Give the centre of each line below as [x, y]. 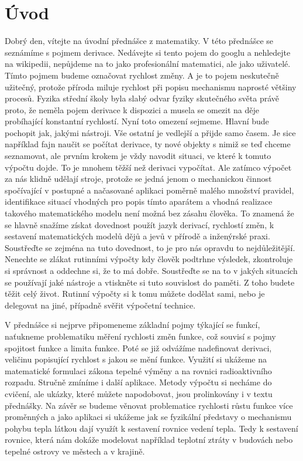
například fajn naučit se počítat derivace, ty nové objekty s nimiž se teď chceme [148, 144]
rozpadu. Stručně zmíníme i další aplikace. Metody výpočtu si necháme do [138, 382]
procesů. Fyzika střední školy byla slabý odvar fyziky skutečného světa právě [142, 98]
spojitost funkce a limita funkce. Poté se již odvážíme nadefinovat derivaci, [138, 348]
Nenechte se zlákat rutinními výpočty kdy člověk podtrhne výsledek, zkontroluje [149, 259]
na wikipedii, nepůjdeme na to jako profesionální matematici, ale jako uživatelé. [148, 64]
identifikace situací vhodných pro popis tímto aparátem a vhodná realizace [139, 201]
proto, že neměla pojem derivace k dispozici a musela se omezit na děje [132, 109]
